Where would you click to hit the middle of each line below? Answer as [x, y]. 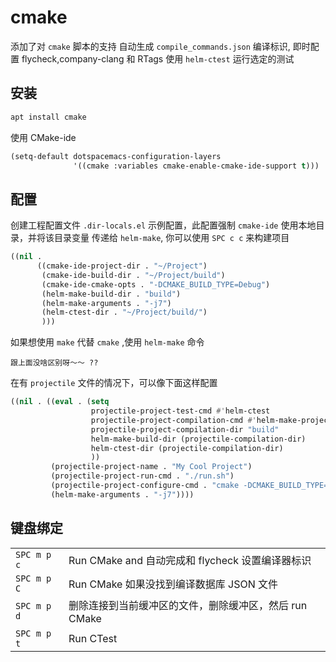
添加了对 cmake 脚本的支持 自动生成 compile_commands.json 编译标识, [150, 46]
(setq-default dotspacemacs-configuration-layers [116, 156]
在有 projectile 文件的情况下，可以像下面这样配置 [114, 383]
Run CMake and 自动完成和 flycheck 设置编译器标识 [190, 560]
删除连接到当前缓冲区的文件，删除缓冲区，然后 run [188, 605]
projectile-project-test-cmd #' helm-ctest [180, 411]
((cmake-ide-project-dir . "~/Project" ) [122, 266]
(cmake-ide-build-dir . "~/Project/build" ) [133, 275]
